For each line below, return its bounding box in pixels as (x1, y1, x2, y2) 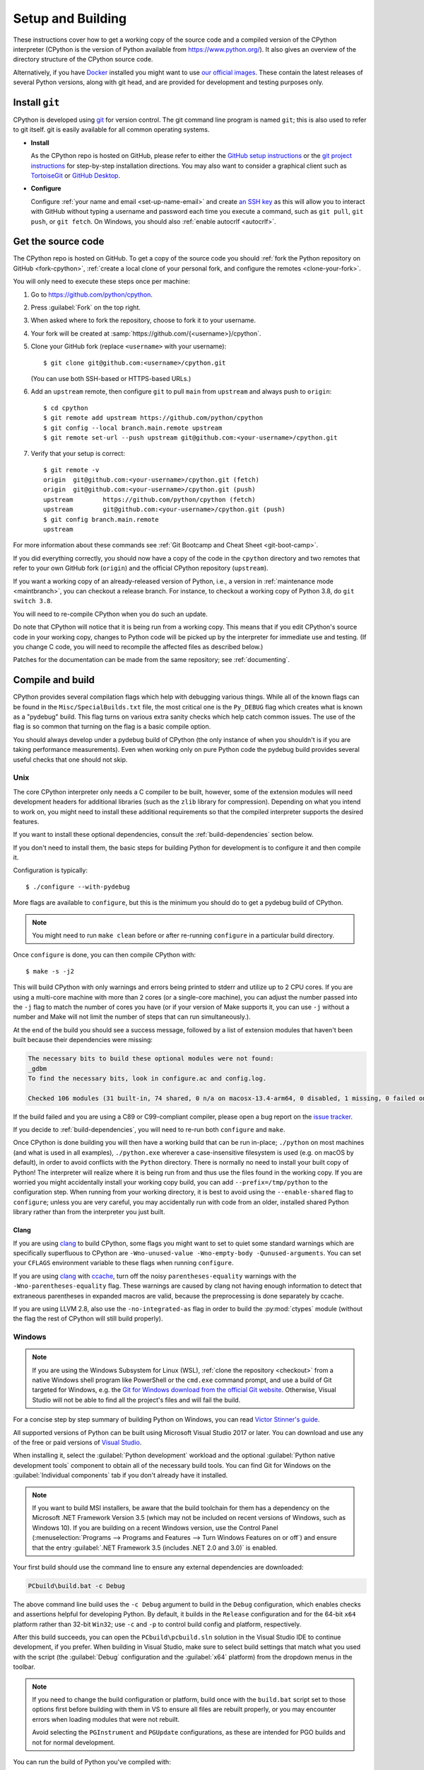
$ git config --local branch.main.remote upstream (43, 423, 223, 432)
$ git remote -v (43, 466, 100, 474)
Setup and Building (13, 11, 127, 26)
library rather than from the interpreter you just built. (13, 1208, 165, 1216)
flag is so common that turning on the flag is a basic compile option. (13, 722, 211, 731)
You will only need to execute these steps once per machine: (13, 277, 190, 286)
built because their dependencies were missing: (13, 1036, 153, 1044)
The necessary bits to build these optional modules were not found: (28, 1055, 274, 1063)
